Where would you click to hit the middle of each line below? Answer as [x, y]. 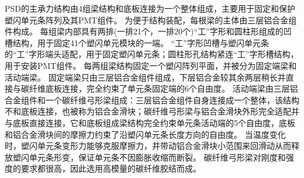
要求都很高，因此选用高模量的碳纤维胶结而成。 [111, 168]
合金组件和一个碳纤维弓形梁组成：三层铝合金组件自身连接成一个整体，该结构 [152, 100]
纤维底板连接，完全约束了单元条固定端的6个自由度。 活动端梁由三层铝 [163, 88]
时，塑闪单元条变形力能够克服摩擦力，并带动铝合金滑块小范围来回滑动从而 [148, 146]
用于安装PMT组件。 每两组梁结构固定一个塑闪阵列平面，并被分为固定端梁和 [151, 65]
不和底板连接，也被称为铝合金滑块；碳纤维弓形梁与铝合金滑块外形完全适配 [148, 111]
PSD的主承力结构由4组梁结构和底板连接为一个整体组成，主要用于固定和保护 [150, 8]
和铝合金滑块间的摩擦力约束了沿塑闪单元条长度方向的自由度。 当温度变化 [145, 134]
